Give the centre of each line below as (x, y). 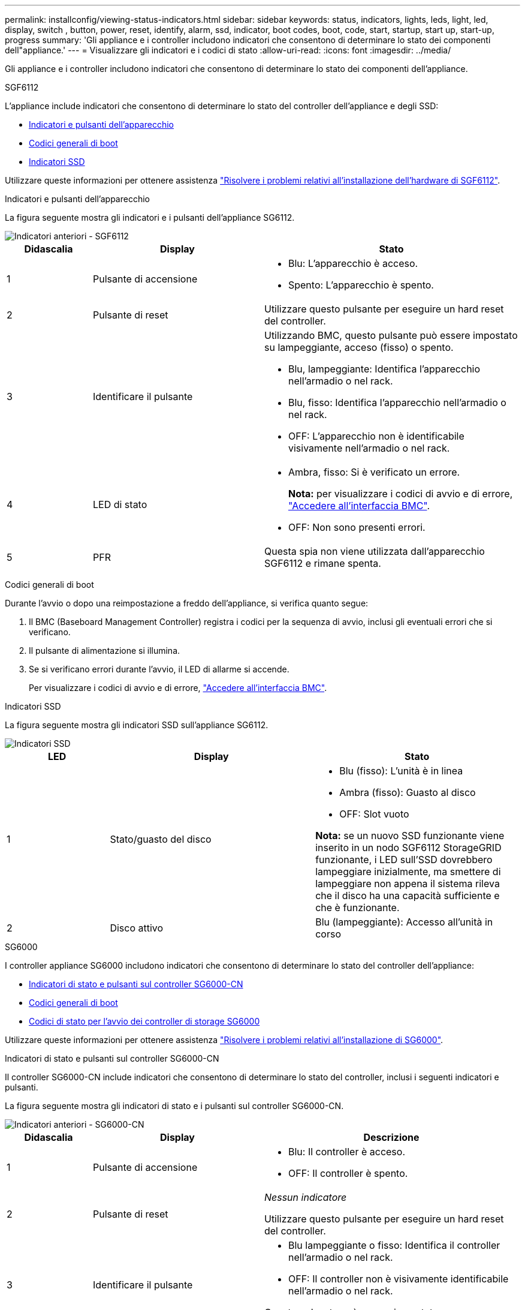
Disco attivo (137, 928)
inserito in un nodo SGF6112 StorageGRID (408, 848)
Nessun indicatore (305, 1197)
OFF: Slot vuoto (374, 814)
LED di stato (120, 504)
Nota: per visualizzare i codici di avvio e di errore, (400, 494)
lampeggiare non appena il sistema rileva (408, 884)
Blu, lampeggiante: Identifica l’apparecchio (384, 369)
